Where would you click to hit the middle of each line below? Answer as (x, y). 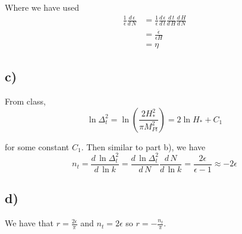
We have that (29, 223)
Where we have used (42, 7)
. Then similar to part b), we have (143, 146)
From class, (25, 101)
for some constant (37, 146)
